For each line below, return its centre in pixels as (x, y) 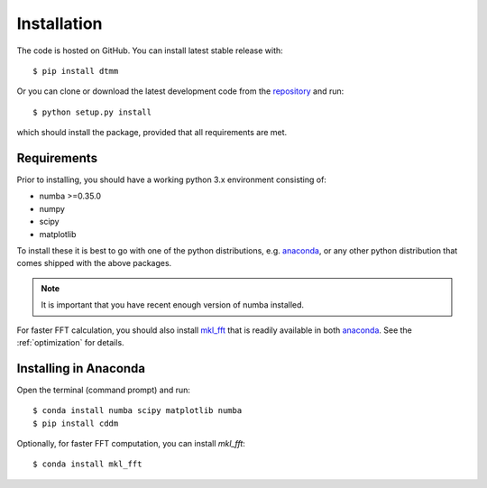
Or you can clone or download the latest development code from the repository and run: (180, 91)
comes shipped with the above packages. (94, 263)
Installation (60, 23)
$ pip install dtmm (76, 71)
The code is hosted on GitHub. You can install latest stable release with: (150, 51)
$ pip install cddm (76, 423)
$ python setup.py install (92, 112)
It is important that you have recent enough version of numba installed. (173, 305)
